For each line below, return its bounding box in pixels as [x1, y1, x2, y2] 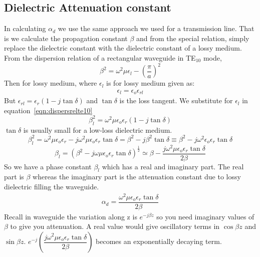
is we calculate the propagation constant [4, 33, 128, 43]
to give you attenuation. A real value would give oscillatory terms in [10, 221, 220, 231]
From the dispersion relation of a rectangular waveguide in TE [4, 52, 196, 63]
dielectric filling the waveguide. [4, 181, 99, 192]
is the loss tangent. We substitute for [119, 95, 233, 106]
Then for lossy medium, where [4, 78, 97, 88]
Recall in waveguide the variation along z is [4, 211, 137, 221]
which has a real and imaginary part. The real [102, 161, 244, 171]
